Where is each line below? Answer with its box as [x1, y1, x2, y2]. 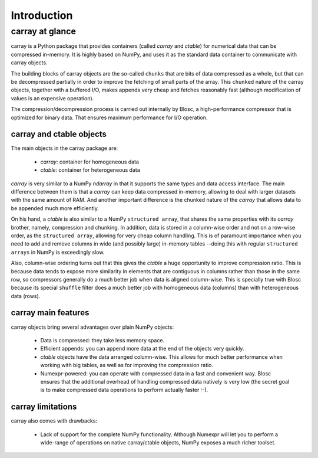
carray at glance [11, 26, 77, 37]
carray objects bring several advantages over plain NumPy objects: [11, 323, 174, 331]
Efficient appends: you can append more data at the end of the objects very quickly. [40, 345, 244, 352]
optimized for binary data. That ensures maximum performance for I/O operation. [11, 114, 208, 121]
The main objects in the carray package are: [11, 145, 118, 152]
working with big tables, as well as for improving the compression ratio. [40, 362, 214, 369]
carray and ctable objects [11, 129, 107, 139]
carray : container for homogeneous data [40, 158, 140, 165]
